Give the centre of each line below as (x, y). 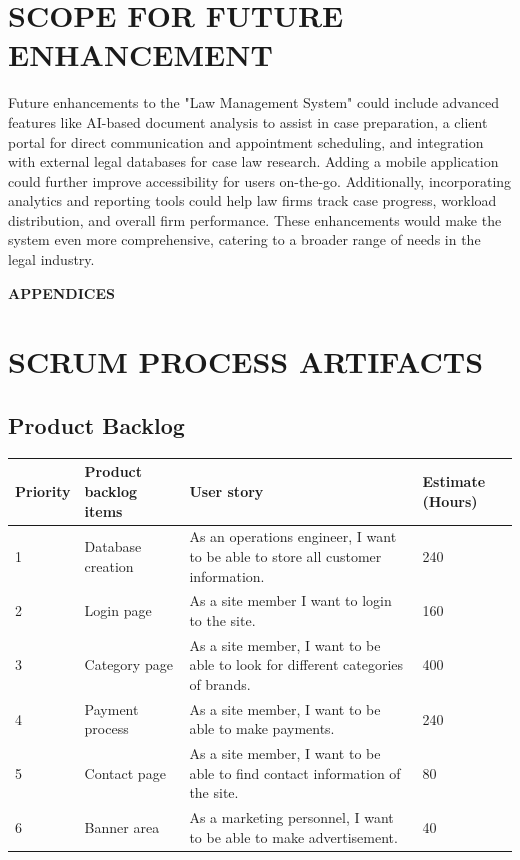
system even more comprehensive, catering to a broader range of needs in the (244, 239)
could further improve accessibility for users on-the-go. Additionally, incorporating (260, 180)
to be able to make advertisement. (293, 836)
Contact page (125, 772)
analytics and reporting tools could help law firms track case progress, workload (252, 200)
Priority (43, 490)
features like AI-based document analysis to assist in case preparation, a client (248, 121)
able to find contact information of (295, 772)
